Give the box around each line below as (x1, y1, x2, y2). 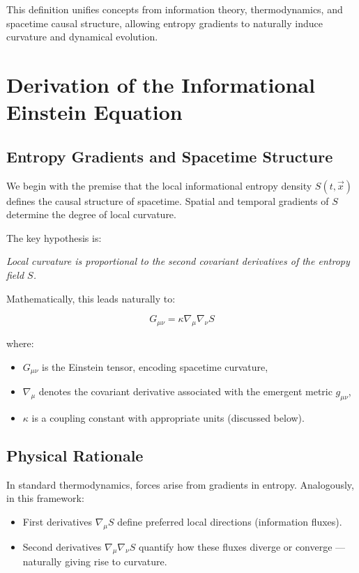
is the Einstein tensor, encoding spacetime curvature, (42, 359, 268, 374)
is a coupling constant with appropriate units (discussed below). (31, 410, 305, 425)
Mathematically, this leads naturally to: (6, 291, 176, 305)
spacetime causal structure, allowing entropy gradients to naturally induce (6, 15, 323, 30)
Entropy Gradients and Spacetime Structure (6, 145, 333, 167)
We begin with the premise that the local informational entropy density (6, 178, 312, 192)
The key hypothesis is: (6, 230, 102, 245)
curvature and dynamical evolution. (6, 29, 158, 44)
